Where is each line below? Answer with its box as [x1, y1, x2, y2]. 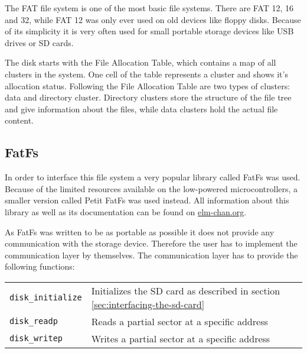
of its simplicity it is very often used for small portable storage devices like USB [5, 25, 294, 37]
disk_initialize [9, 292, 82, 302]
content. [5, 114, 34, 127]
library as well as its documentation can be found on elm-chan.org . [5, 205, 247, 218]
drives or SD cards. [5, 36, 74, 48]
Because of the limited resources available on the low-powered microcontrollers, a [5, 182, 298, 195]
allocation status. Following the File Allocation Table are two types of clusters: [5, 79, 290, 92]
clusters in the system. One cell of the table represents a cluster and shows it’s [5, 67, 288, 80]
